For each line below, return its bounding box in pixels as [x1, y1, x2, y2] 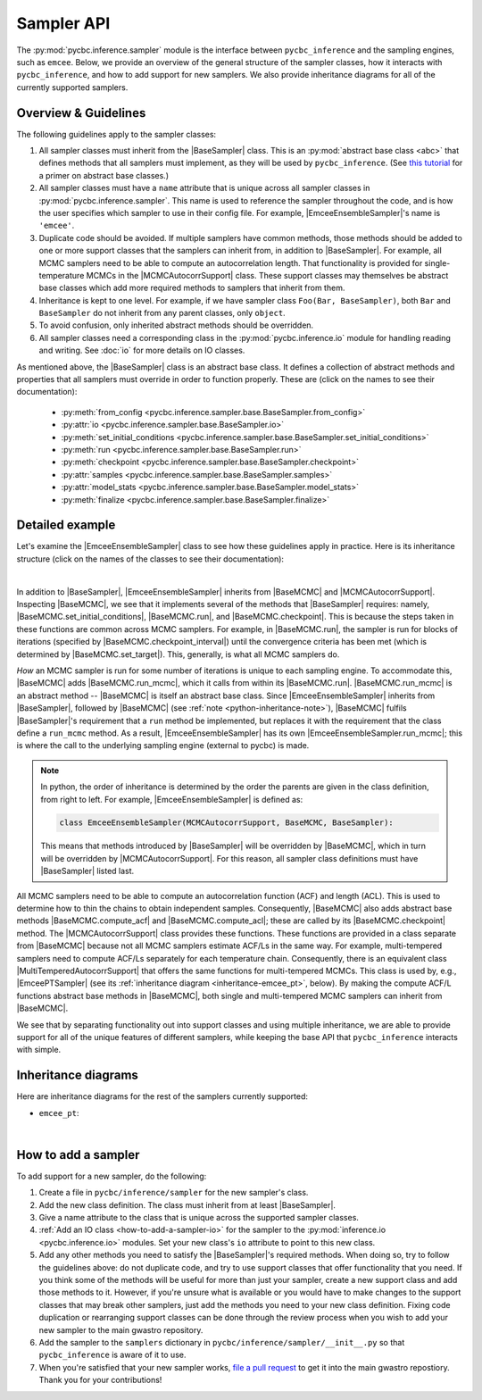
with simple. [16, 1045, 62, 1055]
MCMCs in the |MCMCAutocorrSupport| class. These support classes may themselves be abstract [86, 270, 449, 280]
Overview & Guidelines [16, 105, 146, 121]
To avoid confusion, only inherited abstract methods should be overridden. [38, 320, 314, 330]
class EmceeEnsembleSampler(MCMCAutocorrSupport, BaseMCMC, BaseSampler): [59, 818, 395, 828]
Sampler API [16, 13, 111, 33]
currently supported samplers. [16, 81, 129, 93]
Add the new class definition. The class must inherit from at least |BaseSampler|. [38, 1199, 337, 1210]
